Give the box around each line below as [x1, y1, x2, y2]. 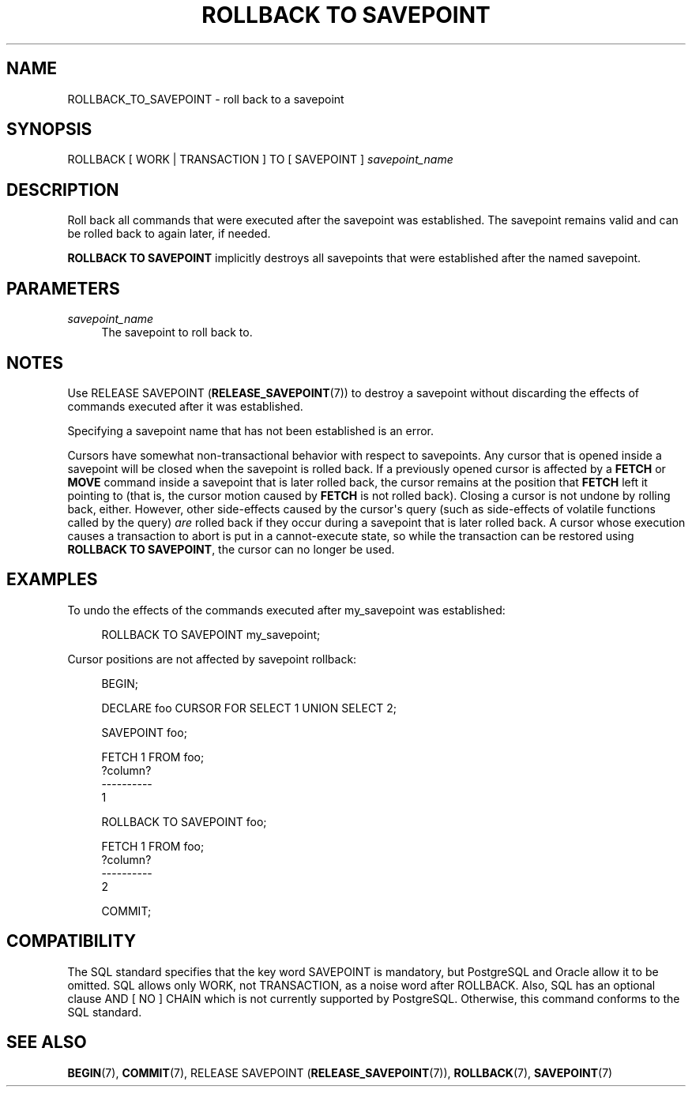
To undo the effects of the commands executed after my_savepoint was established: [67, 603, 506, 617]
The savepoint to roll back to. [101, 325, 253, 340]
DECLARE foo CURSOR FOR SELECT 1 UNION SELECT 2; [101, 700, 397, 715]
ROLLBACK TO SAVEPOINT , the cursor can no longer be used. [67, 542, 395, 556]
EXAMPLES [6, 569, 98, 590]
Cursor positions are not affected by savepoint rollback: [67, 652, 357, 666]
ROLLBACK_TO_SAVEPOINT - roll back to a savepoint [67, 92, 344, 106]
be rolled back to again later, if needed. [67, 227, 271, 241]
